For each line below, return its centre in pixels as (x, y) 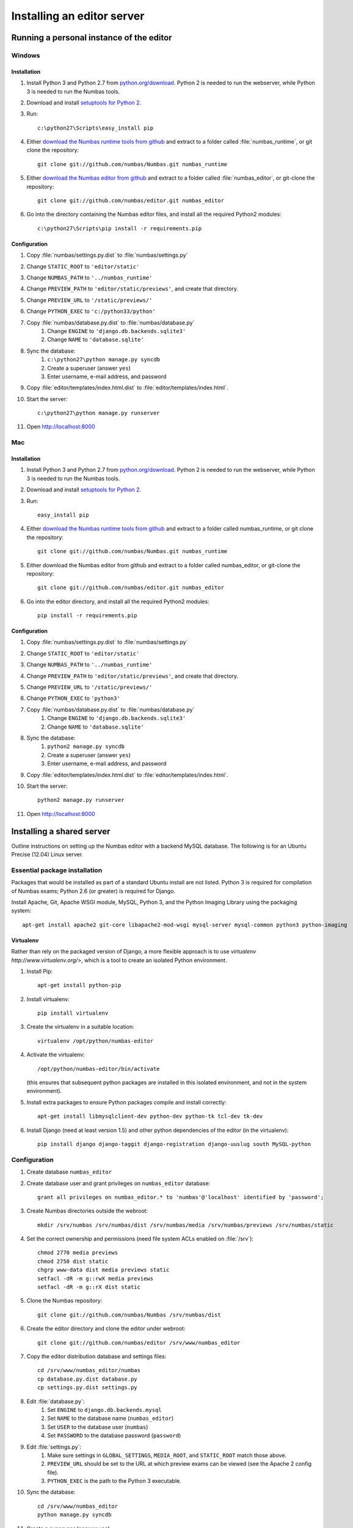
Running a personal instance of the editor (92, 38)
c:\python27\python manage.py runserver (99, 413)
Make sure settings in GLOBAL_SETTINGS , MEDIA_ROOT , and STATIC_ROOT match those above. (167, 1455)
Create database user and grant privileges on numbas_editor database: (118, 1183)
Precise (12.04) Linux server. (47, 854)
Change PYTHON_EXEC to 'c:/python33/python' (91, 311)
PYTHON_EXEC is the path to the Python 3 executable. (114, 1481)
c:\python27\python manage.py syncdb (104, 360)
